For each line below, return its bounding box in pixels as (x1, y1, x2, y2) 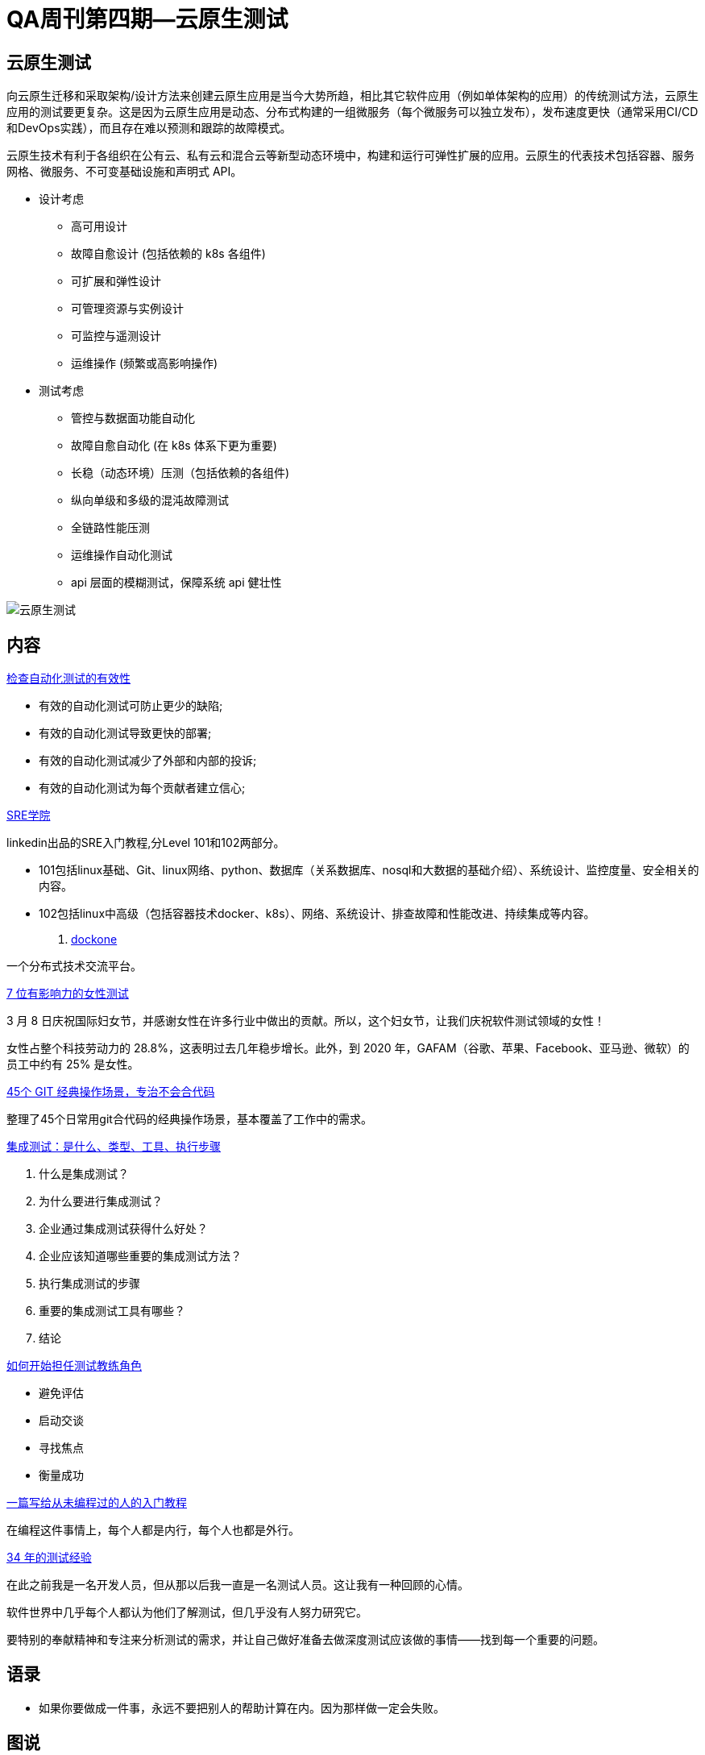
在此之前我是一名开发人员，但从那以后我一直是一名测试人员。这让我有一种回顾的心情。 (6, 1578, 469, 1592)
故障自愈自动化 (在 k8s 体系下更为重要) (71, 438, 277, 453)
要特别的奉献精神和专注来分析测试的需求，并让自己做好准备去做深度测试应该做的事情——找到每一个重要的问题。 (6, 1633, 604, 1647)
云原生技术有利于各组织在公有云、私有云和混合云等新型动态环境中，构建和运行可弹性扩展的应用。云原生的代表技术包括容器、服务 (6, 148, 695, 163)
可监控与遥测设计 (71, 329, 161, 343)
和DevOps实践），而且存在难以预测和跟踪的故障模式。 (6, 121, 292, 135)
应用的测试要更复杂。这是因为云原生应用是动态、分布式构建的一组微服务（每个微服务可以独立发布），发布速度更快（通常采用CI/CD (6, 105, 699, 119)
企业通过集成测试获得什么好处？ (39, 1222, 208, 1236)
